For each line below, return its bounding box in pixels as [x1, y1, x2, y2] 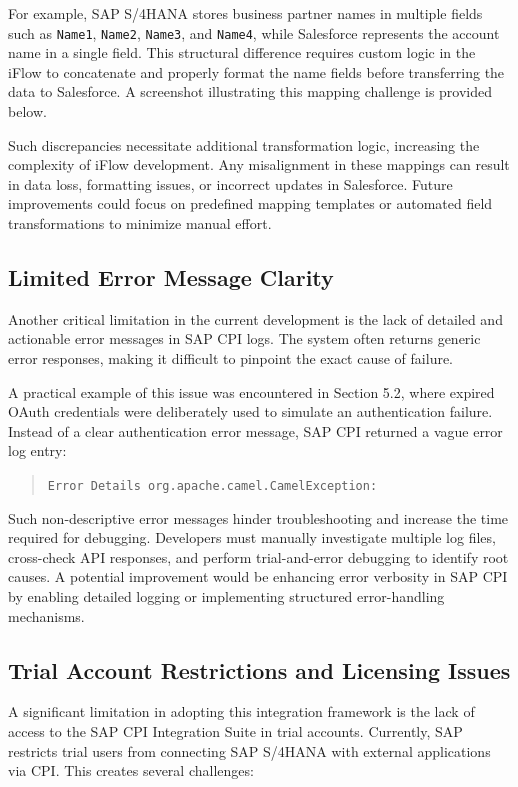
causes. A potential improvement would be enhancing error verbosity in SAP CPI [8, 566, 508, 587]
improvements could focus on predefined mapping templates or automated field [8, 193, 493, 214]
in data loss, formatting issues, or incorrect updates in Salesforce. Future [8, 173, 453, 194]
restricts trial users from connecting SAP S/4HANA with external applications [8, 740, 491, 761]
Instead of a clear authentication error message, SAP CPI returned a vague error [8, 420, 503, 441]
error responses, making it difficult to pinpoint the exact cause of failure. [8, 347, 454, 368]
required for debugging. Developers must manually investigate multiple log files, [8, 527, 496, 548]
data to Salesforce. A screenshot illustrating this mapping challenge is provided [8, 81, 493, 102]
